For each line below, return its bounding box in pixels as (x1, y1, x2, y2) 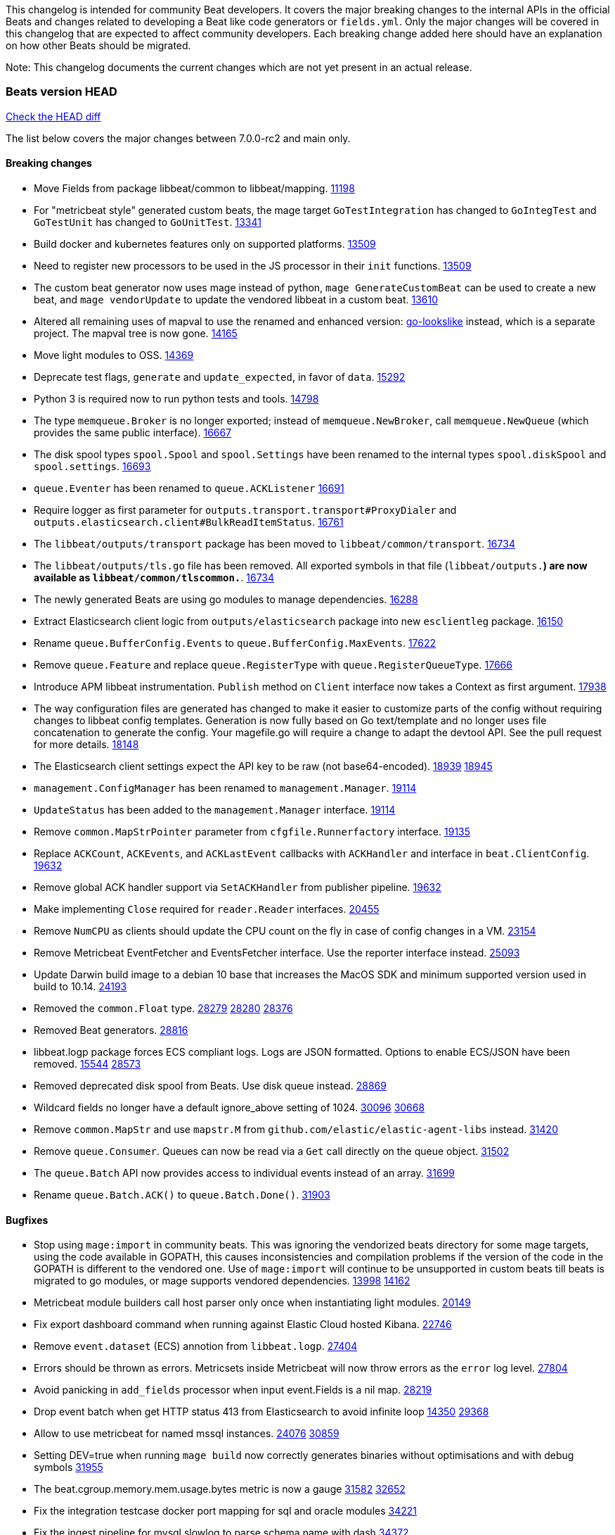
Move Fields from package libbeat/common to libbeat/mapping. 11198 (34, 182, 355, 194)
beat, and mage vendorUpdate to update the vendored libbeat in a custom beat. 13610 (34, 293, 438, 305)
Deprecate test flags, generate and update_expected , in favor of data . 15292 (34, 370, 406, 383)
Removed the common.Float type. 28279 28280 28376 (34, 1002, 293, 1014)
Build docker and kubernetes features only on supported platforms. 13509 (34, 237, 376, 250)
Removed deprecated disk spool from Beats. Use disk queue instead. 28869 (34, 1079, 387, 1092)
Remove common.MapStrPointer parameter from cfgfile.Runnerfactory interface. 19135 (34, 825, 471, 838)
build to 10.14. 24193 (34, 980, 127, 992)
